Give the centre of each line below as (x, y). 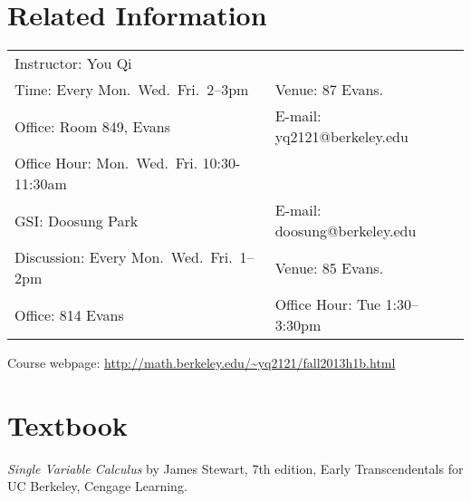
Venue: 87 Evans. (329, 90)
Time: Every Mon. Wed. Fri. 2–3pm (132, 90)
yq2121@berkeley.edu (341, 137)
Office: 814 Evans (69, 314)
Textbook (67, 424)
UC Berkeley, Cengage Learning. (97, 486)
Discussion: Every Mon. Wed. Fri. (124, 257)
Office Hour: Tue (328, 304)
